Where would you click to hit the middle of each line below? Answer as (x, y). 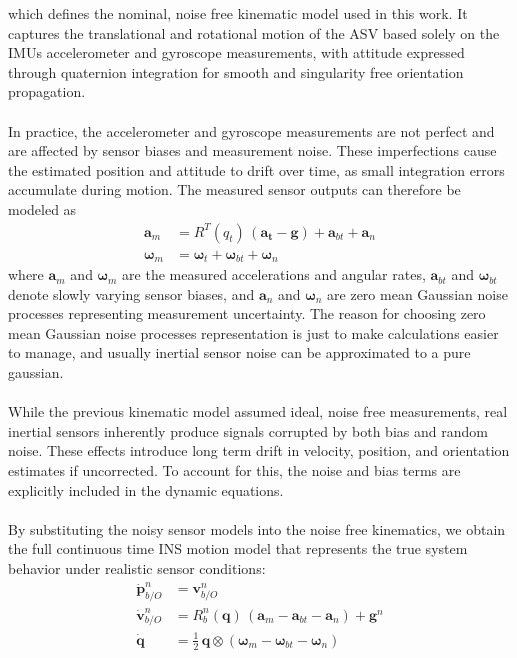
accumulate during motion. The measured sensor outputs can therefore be (234, 189)
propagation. (47, 91)
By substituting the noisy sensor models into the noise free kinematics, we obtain (257, 528)
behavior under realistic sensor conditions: (137, 567)
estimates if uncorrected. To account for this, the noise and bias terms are (234, 469)
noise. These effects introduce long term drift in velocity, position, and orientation (259, 450)
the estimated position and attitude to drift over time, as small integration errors (256, 169)
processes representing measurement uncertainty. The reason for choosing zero (247, 313)
